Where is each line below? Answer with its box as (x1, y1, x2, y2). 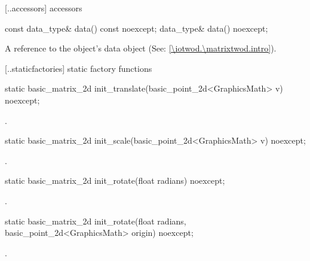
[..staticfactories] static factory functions (5, 62, 152, 74)
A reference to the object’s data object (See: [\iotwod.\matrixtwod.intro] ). (5, 42, 277, 54)
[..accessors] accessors (5, 2, 82, 14)
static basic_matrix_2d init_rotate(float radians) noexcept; (5, 174, 225, 187)
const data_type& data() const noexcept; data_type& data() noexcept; (5, 22, 268, 34)
